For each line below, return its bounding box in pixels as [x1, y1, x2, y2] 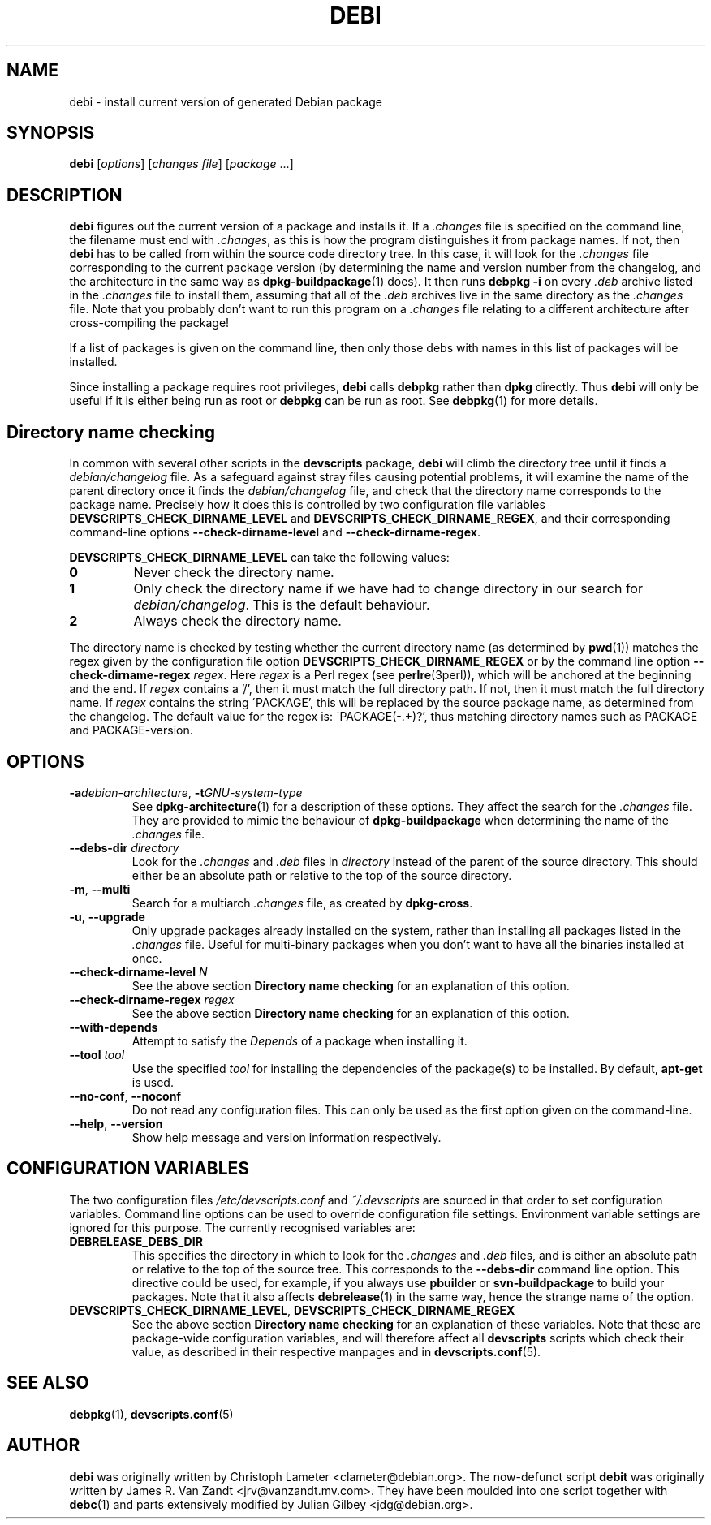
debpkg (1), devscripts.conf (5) [69, 1407, 234, 1421]
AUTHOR [6, 1435, 80, 1456]
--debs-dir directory [69, 840, 179, 855]
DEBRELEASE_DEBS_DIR [69, 1234, 203, 1248]
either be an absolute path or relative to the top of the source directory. [131, 868, 512, 882]
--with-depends [69, 1019, 158, 1034]
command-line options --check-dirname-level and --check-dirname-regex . [69, 525, 480, 540]
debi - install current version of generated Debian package [69, 94, 382, 109]
